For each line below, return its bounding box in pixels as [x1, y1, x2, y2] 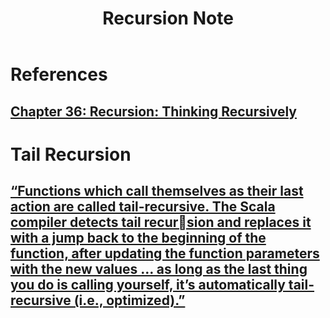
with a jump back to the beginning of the [10, 230, 267, 247]
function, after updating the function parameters [10, 245, 320, 262]
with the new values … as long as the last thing [10, 261, 308, 278]
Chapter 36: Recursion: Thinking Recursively [10, 103, 297, 120]
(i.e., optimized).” [73, 292, 186, 309]
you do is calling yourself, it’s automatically [10, 277, 286, 294]
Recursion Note [102, 7, 234, 30]
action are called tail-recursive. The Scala [10, 198, 276, 216]
